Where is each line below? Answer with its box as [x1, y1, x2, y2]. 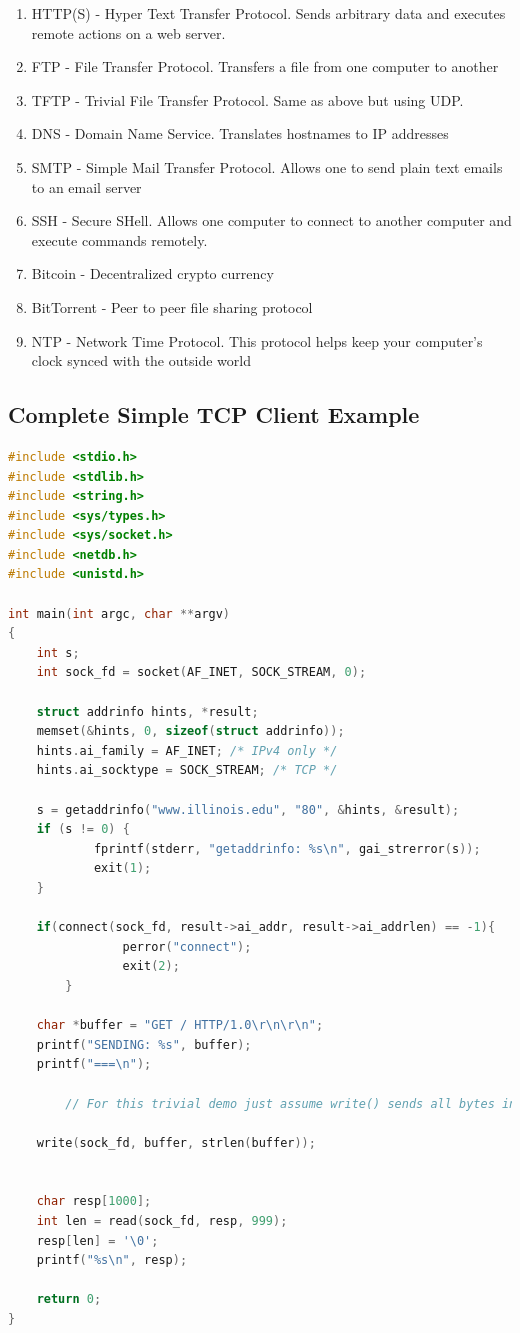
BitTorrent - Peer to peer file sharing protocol [31, 296, 313, 317]
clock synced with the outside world [31, 350, 251, 371]
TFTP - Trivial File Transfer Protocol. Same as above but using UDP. [31, 89, 464, 110]
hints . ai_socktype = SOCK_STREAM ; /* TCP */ [36, 763, 338, 778]
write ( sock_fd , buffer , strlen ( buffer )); [36, 1135, 316, 1150]
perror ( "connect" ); [122, 939, 252, 954]
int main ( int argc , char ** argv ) [8, 606, 231, 621]
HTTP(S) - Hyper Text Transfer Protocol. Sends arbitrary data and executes [31, 3, 506, 23]
